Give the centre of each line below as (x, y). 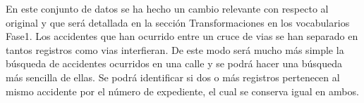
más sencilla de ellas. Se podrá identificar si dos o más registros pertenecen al (173, 77)
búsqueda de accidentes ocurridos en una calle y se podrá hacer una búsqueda (174, 63)
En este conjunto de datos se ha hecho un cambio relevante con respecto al (167, 8)
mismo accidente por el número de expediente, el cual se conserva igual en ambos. (182, 91)
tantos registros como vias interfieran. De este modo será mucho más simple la (175, 49)
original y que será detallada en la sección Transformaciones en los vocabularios (178, 22)
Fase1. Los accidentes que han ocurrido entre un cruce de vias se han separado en (182, 36)
